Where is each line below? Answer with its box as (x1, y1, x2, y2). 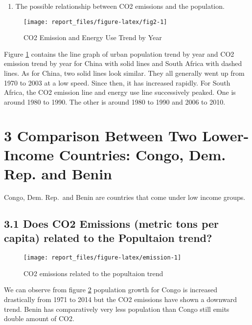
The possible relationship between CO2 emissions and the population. (15, 1, 225, 11)
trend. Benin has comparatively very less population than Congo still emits (4, 303, 229, 314)
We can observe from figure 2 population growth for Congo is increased (4, 284, 218, 295)
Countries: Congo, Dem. (59, 144, 226, 164)
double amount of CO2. (4, 313, 74, 324)
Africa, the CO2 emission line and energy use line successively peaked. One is (4, 87, 236, 97)
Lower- (202, 125, 249, 145)
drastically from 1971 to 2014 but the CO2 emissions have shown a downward (4, 294, 237, 304)
